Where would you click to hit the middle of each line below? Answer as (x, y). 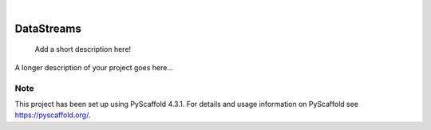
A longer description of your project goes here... (94, 67)
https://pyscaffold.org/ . (53, 115)
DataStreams (48, 28)
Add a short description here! (83, 49)
